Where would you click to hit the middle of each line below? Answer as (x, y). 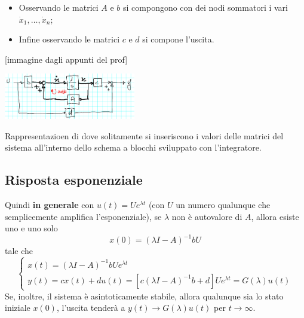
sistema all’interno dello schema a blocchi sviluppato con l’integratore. (133, 147)
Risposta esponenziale (74, 180)
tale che (19, 251)
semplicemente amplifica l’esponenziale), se (83, 216)
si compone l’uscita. (178, 39)
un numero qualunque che (223, 204)
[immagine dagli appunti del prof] (66, 59)
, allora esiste (275, 216)
